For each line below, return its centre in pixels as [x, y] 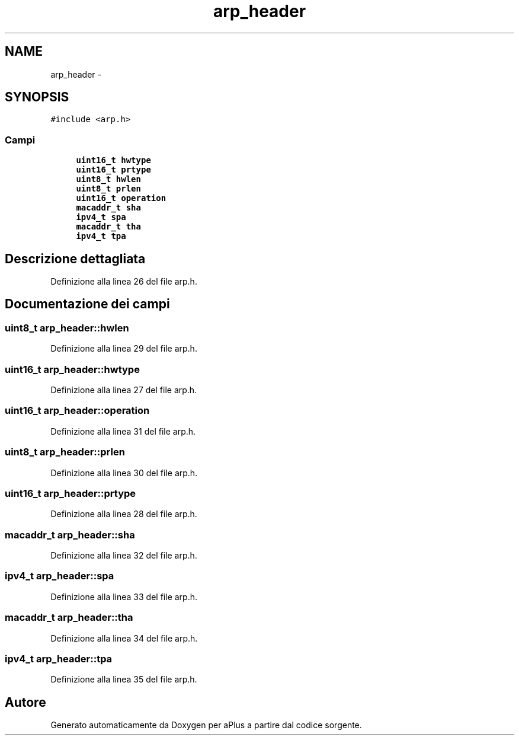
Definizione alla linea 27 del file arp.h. [124, 390]
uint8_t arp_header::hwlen [67, 328]
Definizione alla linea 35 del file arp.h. [124, 680]
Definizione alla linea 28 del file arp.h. [124, 514]
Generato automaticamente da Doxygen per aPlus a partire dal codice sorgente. [206, 725]
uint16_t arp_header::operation [77, 411]
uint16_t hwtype [113, 160]
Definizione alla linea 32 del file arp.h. [124, 555]
